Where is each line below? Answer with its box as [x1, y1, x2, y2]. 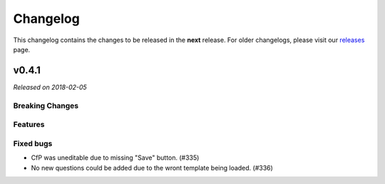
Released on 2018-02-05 [13, 83, 87, 91]
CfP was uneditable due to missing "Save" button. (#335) [31, 153, 200, 162]
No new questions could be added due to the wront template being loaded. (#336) [31, 163, 274, 172]
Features [13, 120, 45, 130]
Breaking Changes [13, 101, 79, 111]
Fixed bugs [13, 138, 53, 148]
